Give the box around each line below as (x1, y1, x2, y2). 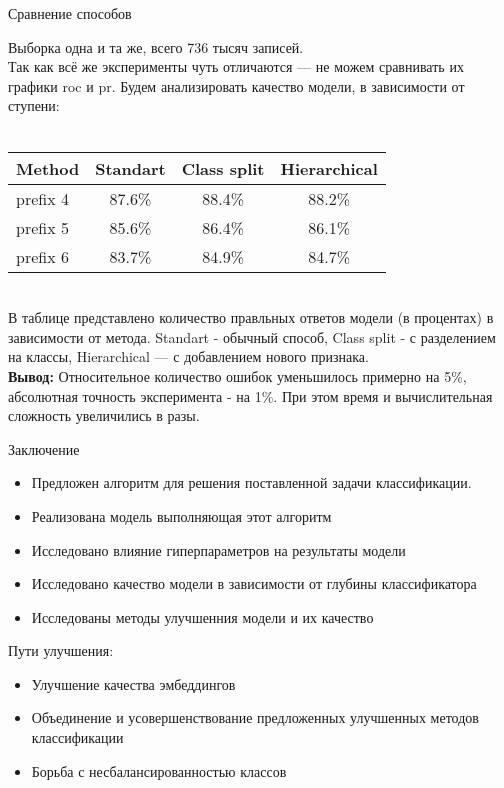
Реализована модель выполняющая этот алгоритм (31, 505, 332, 526)
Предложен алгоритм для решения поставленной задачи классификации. (31, 472, 472, 493)
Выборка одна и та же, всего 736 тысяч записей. (8, 36, 304, 57)
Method (16, 156, 80, 180)
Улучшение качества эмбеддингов (31, 673, 236, 694)
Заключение (8, 438, 80, 459)
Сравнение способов (8, 3, 132, 23)
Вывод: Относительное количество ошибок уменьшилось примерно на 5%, (8, 365, 467, 386)
